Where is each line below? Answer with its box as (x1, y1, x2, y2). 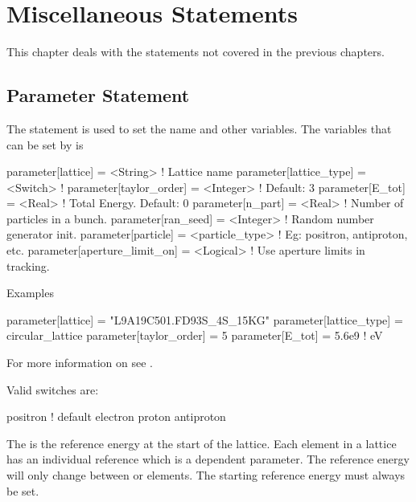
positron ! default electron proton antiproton (6, 408, 226, 425)
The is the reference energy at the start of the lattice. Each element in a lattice (6, 435, 397, 451)
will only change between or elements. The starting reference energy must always (6, 467, 406, 484)
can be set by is (6, 136, 84, 153)
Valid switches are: (6, 381, 99, 398)
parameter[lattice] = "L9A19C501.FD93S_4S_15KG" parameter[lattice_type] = (6, 311, 403, 328)
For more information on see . (6, 354, 153, 371)
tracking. (6, 257, 50, 274)
